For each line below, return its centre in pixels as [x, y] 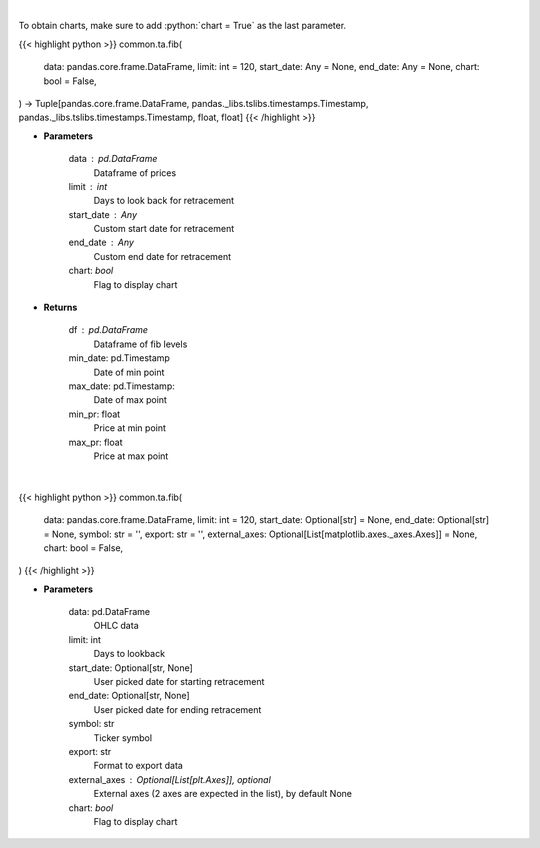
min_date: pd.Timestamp [119, 358]
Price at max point [131, 456]
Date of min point [129, 372]
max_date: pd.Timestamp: [121, 386]
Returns [60, 307]
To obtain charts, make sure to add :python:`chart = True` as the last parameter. [182, 26]
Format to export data [138, 766]
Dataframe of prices [135, 172]
